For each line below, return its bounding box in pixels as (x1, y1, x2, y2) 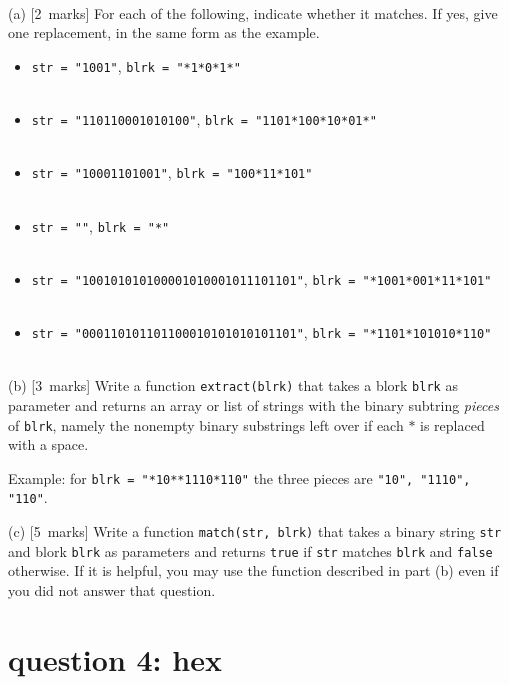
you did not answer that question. (8, 580, 216, 600)
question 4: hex (8, 638, 222, 679)
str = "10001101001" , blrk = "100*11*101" (31, 162, 313, 183)
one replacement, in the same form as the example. (8, 22, 320, 43)
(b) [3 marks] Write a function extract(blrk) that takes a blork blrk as (8, 375, 458, 396)
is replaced (420, 414, 485, 435)
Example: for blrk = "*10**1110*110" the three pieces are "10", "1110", (8, 467, 471, 488)
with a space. (8, 434, 89, 455)
